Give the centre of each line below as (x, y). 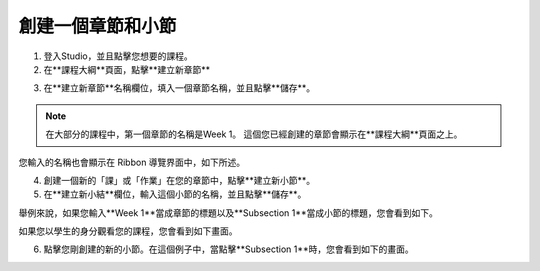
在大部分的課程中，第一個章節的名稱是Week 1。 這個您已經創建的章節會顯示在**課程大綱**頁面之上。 (254, 134)
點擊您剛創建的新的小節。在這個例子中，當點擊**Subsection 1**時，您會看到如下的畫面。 (228, 249)
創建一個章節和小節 (97, 26)
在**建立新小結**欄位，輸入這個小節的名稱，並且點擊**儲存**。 (175, 194)
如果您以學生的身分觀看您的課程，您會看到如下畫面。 (128, 231)
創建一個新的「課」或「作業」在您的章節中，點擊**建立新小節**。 (179, 180)
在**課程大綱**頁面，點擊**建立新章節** (127, 69)
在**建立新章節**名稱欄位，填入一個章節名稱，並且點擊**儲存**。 (179, 88)
